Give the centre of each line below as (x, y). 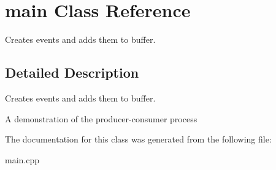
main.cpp (22, 159)
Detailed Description (72, 72)
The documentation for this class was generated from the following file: (138, 139)
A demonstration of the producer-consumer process (101, 118)
